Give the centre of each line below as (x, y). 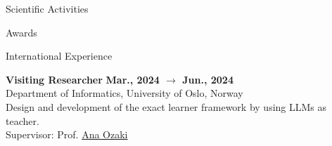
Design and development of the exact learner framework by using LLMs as (166, 106)
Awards (21, 32)
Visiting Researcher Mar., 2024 (83, 79)
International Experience (59, 56)
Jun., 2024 (208, 79)
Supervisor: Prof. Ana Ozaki (67, 134)
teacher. (23, 120)
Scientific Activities (47, 8)
